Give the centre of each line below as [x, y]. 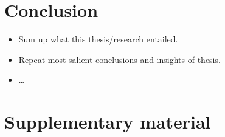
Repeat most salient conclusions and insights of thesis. [119, 59]
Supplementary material [108, 122]
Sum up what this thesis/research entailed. [98, 39]
